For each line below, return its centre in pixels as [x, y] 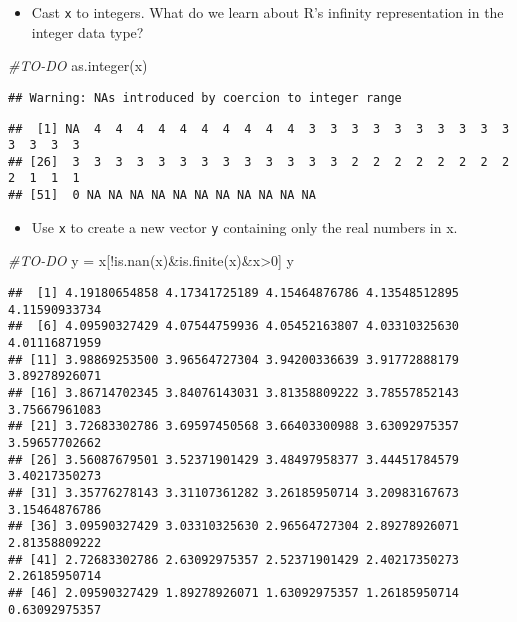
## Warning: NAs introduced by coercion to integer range [205, 97]
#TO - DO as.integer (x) [78, 65]
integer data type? [87, 31]
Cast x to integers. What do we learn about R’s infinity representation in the [267, 12]
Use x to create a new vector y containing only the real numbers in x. [244, 226]
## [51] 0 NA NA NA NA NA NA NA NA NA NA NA [162, 195]
